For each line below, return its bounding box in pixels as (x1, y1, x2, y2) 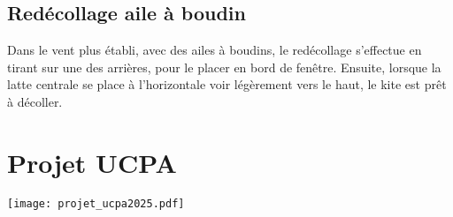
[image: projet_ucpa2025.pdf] (7, 197, 185, 210)
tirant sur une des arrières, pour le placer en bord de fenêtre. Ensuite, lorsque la (7, 57, 441, 76)
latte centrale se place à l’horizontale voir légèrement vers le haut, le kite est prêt (7, 75, 447, 94)
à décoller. (7, 92, 63, 110)
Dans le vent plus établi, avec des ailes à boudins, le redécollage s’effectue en (7, 41, 422, 59)
